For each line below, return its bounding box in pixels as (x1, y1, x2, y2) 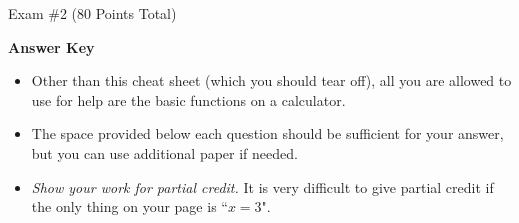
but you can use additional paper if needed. (31, 142, 298, 163)
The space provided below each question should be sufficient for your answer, (31, 123, 504, 144)
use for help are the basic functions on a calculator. (31, 89, 346, 110)
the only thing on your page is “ (31, 196, 228, 217)
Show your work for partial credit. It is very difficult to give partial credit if (31, 176, 494, 197)
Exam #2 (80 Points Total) (8, 3, 177, 23)
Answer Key (8, 36, 95, 57)
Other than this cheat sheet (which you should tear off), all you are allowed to (31, 70, 512, 91)
